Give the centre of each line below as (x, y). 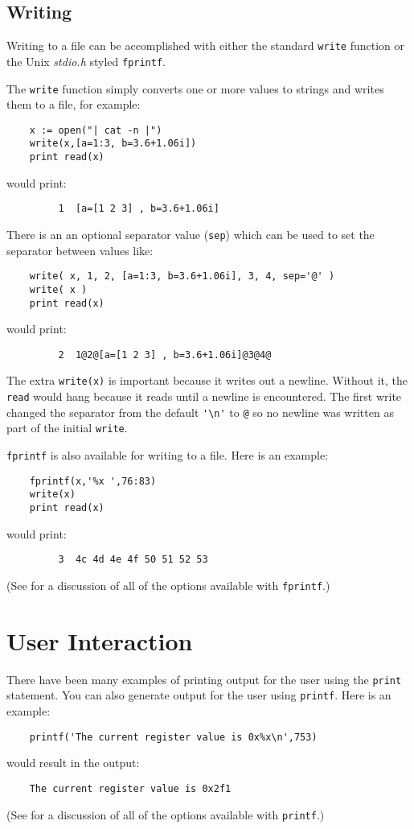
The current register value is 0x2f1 (130, 788)
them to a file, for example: (74, 104)
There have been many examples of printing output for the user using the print (204, 679)
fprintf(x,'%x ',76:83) (93, 481)
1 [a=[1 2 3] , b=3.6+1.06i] (139, 209)
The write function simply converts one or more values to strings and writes (195, 88)
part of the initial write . (67, 428)
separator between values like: (80, 250)
